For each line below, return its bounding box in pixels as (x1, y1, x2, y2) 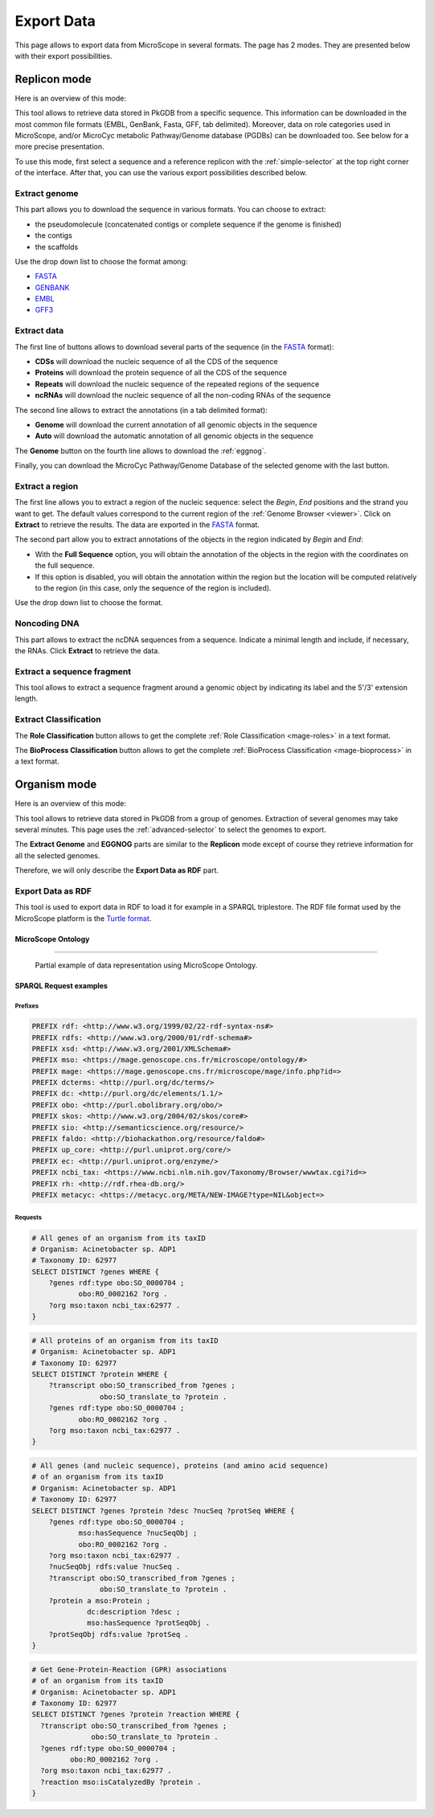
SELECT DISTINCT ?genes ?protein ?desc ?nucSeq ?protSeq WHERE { (31, 1506, 295, 1515)
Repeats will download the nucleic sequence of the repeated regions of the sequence (35, 379, 320, 389)
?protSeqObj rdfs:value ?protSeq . (48, 1630, 189, 1639)
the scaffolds (35, 242, 79, 252)
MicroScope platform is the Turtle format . (14, 913, 152, 923)
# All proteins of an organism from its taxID (31, 1336, 219, 1345)
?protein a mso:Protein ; (48, 1596, 151, 1605)
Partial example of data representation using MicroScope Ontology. (35, 960, 258, 970)
